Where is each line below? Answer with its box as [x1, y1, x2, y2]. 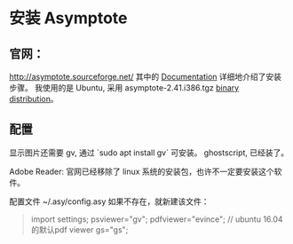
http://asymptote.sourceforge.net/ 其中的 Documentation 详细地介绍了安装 [9, 72, 282, 82]
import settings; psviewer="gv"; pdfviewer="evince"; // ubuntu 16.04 [30, 214, 283, 224]
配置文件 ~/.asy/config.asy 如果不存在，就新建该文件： [9, 196, 210, 207]
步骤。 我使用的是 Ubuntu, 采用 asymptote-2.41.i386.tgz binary [9, 83, 240, 93]
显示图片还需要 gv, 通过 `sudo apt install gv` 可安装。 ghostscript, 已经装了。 [9, 147, 289, 158]
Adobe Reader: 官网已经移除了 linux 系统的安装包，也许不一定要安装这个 [9, 166, 275, 177]
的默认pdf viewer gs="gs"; [30, 224, 129, 235]
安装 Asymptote [9, 8, 128, 28]
